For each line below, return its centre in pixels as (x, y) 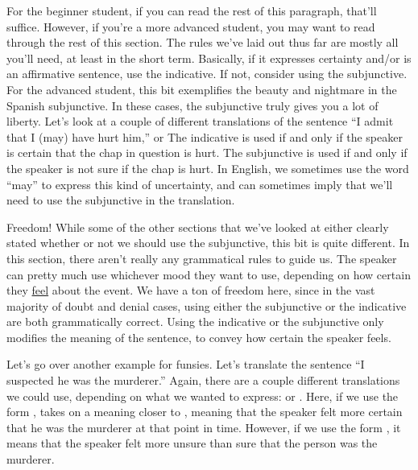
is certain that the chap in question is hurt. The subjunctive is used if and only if (207, 153)
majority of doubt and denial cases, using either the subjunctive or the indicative (207, 305)
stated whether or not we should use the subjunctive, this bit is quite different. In (208, 243)
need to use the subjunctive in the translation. (121, 200)
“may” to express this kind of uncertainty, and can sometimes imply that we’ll (200, 184)
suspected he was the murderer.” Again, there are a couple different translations (203, 380)
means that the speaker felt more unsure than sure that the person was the (192, 443)
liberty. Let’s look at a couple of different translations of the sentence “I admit (200, 121)
